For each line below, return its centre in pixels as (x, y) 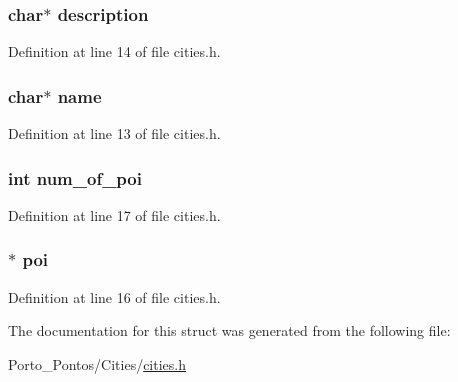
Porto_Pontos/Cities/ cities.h (97, 363)
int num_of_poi (75, 177)
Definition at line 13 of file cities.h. (114, 133)
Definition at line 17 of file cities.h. (114, 214)
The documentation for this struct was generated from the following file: (229, 330)
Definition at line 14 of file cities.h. (114, 51)
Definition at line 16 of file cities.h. (114, 296)
